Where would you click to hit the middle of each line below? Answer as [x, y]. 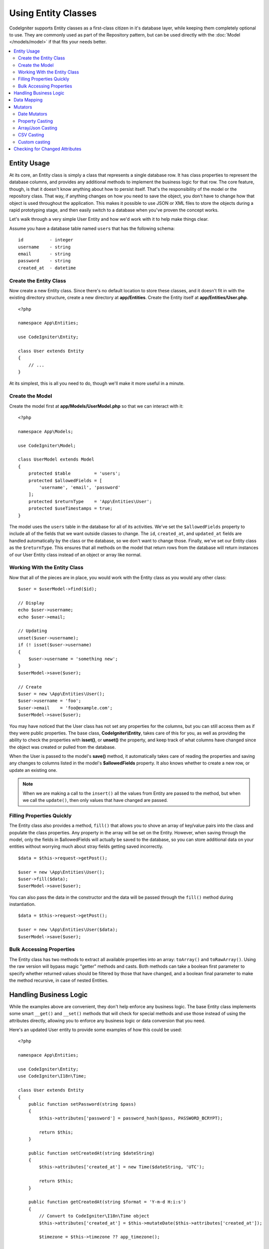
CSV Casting [31, 135]
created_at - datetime [47, 268]
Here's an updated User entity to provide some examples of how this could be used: [96, 1030]
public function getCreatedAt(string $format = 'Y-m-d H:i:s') [107, 1202]
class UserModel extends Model [56, 459]
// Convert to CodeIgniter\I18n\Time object [94, 1216]
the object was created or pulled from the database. [63, 747]
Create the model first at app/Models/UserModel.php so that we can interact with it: [96, 406]
